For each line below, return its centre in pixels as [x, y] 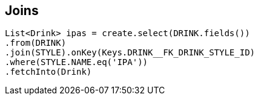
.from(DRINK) [36, 43]
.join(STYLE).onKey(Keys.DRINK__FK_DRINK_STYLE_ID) [130, 53]
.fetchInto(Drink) [48, 72]
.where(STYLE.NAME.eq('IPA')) [77, 62]
